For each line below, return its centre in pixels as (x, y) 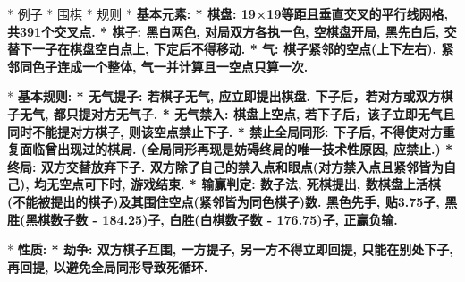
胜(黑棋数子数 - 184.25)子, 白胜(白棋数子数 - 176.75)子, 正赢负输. (203, 219)
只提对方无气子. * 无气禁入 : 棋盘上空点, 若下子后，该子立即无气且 (260, 113)
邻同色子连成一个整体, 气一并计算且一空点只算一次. (158, 66)
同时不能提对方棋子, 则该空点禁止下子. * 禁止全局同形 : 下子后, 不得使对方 (225, 131)
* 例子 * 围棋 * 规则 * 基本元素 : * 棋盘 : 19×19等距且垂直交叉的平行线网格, (228, 13)
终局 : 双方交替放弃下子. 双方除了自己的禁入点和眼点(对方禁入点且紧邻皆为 (225, 166)
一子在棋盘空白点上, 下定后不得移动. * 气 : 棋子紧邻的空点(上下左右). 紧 (243, 49)
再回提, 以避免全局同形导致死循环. (108, 266)
